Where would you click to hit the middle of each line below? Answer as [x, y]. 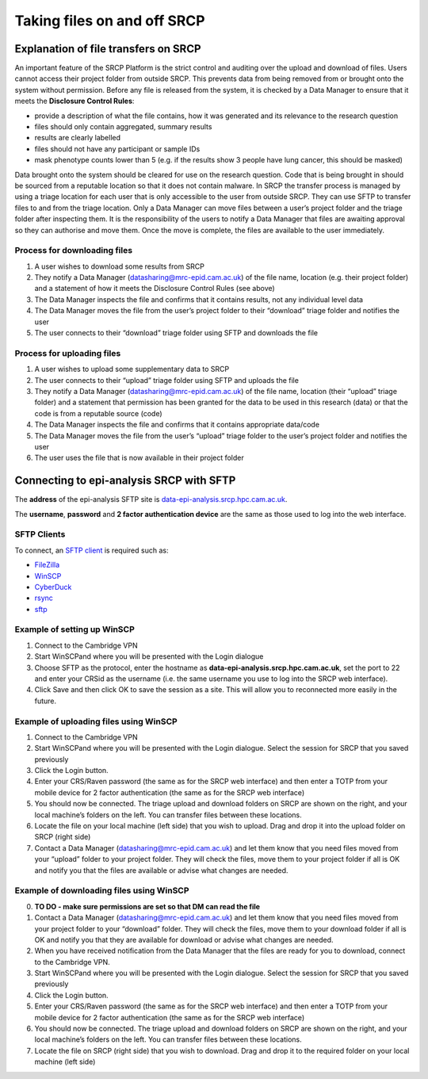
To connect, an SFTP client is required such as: [92, 550]
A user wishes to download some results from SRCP [120, 266]
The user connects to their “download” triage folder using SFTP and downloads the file [176, 333]
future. [46, 701]
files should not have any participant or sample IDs [117, 149]
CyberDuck [53, 587]
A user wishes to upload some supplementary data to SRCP [132, 369]
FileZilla [47, 565]
